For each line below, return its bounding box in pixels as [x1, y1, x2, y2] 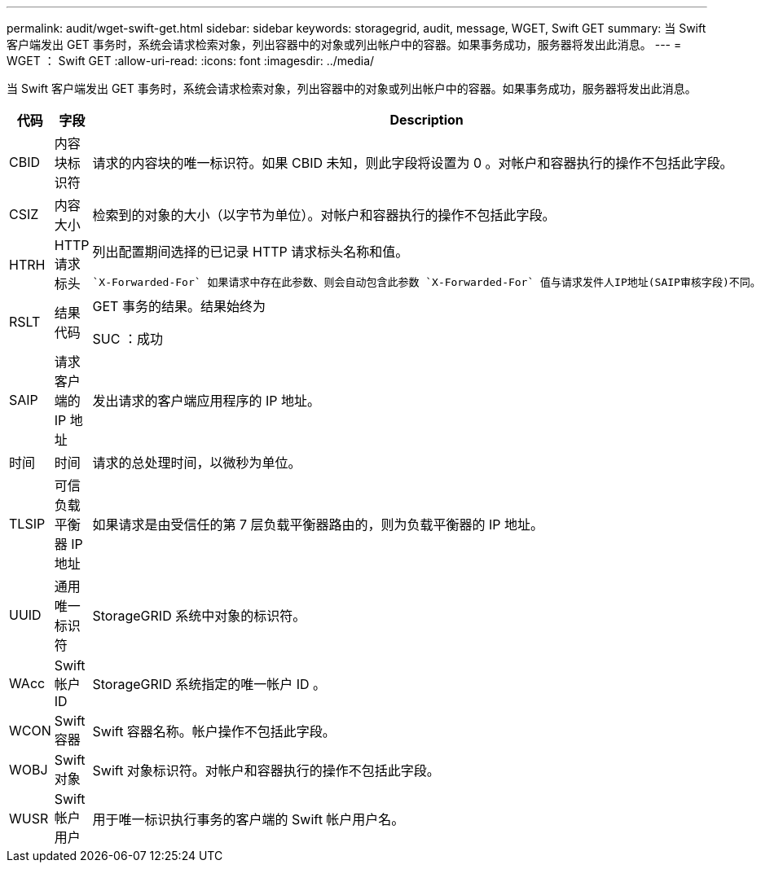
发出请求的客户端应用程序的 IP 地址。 [92, 393, 321, 409]
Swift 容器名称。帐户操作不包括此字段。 [92, 723, 336, 740]
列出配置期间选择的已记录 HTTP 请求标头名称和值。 [92, 243, 409, 260]
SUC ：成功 [92, 331, 163, 347]
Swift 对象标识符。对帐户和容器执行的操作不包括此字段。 [92, 762, 440, 779]
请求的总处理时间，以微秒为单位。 [92, 454, 301, 471]
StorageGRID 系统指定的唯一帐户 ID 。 [92, 676, 327, 692]
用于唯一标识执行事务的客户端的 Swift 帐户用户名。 [92, 811, 405, 827]
